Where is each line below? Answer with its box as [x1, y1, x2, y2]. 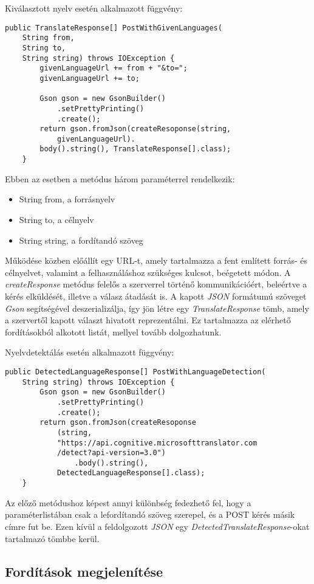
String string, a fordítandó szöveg [19, 233, 143, 246]
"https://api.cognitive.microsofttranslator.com [56, 438, 258, 447]
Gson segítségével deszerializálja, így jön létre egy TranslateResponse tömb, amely [5, 301, 309, 314]
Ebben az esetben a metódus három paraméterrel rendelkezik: [5, 172, 235, 185]
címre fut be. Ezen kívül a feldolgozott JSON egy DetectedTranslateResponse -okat [5, 520, 310, 532]
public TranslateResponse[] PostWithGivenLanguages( [5, 23, 222, 32]
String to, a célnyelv [19, 213, 94, 225]
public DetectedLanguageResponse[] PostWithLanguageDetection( [5, 367, 266, 376]
